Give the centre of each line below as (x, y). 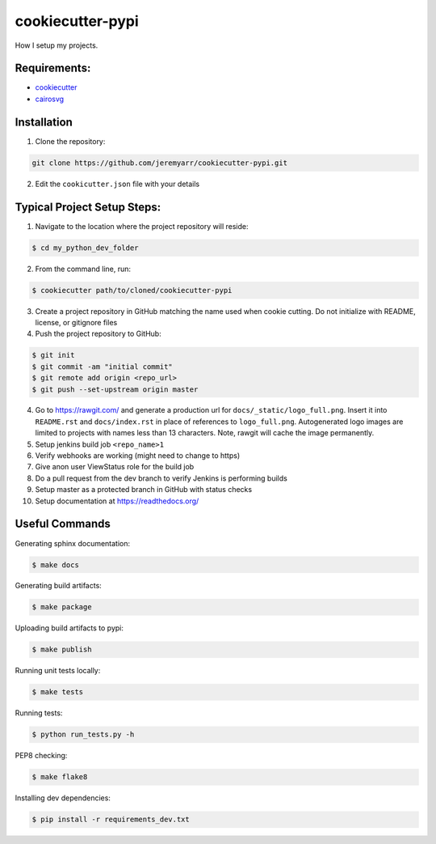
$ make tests (58, 692)
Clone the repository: (70, 141)
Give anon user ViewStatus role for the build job (115, 467)
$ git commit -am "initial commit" (102, 367)
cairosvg (50, 99)
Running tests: (39, 713)
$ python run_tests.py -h (83, 735)
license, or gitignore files (76, 322)
